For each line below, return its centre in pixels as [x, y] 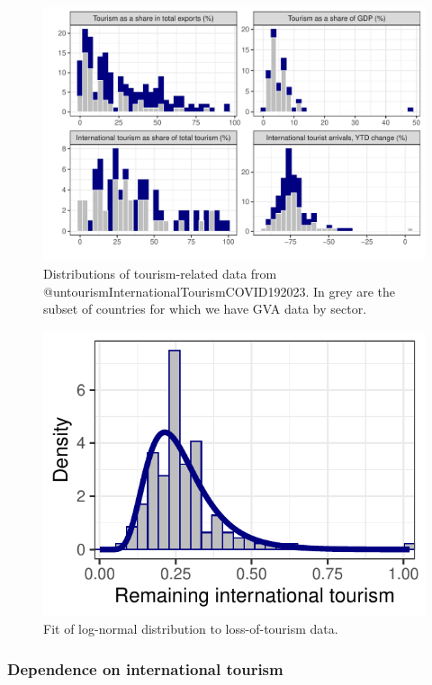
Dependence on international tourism [145, 668]
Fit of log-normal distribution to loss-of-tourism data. [191, 629]
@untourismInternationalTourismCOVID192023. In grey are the [220, 291]
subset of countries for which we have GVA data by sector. [205, 309]
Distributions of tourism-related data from [160, 273]
